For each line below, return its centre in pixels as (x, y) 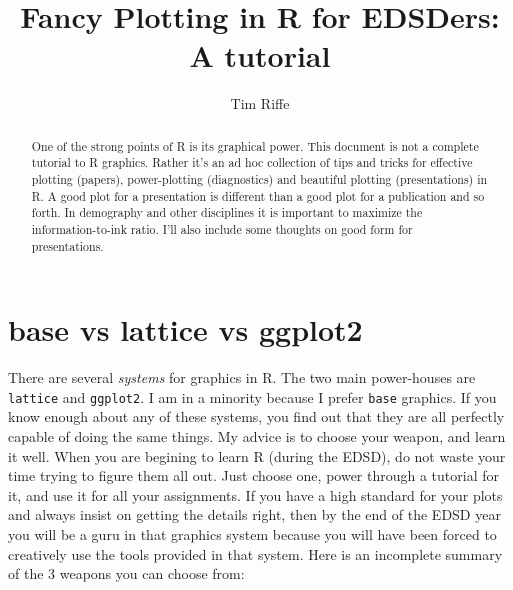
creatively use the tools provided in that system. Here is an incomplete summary (255, 553)
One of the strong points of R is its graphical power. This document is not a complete (255, 145)
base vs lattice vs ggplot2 (185, 329)
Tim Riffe (260, 103)
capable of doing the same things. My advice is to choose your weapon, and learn (257, 436)
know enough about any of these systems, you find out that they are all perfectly (256, 416)
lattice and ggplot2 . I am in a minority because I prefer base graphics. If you (252, 396)
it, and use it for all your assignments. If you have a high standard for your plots (255, 494)
